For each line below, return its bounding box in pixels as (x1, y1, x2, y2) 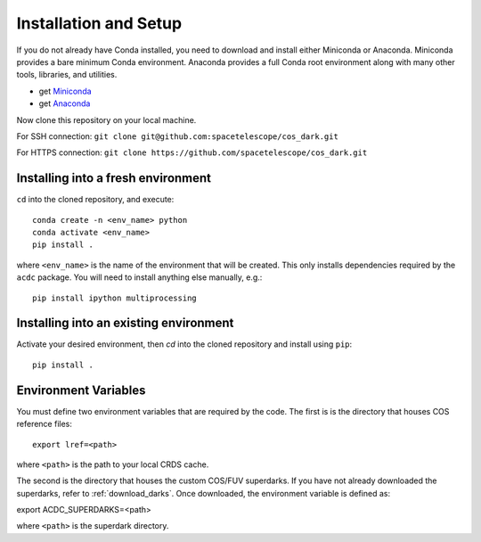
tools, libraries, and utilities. (16, 70, 118, 80)
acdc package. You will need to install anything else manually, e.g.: (16, 272, 263, 283)
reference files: (16, 419, 73, 430)
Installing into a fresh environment (16, 170, 212, 186)
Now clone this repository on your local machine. (16, 114, 197, 125)
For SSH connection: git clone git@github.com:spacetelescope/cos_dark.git (16, 130, 338, 142)
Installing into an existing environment (16, 316, 234, 331)
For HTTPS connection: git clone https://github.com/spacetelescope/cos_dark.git (16, 147, 368, 158)
